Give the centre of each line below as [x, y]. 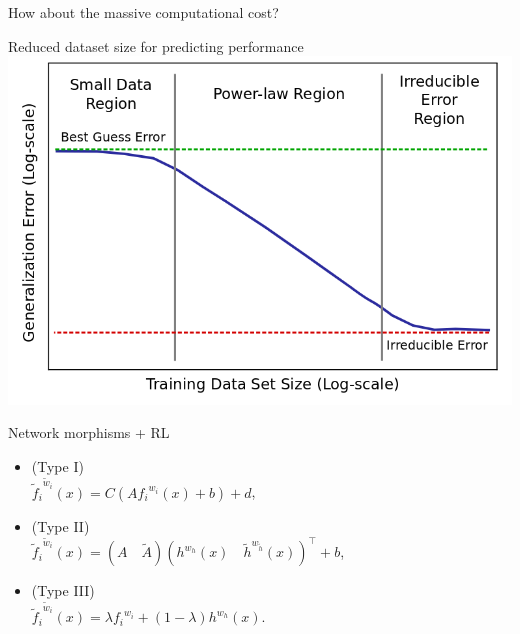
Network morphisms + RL [89, 432]
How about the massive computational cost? [143, 12]
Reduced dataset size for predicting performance [156, 45]
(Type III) [63, 590]
